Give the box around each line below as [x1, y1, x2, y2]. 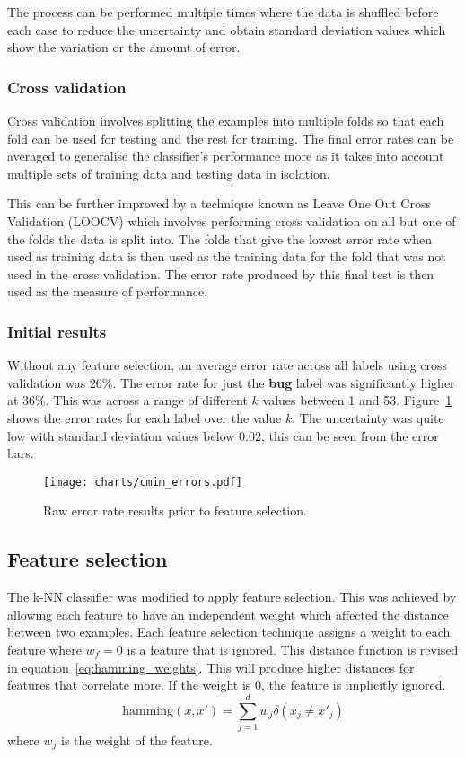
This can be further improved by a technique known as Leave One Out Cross [7, 194, 431, 213]
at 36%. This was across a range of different [7, 391, 248, 409]
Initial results [7, 320, 107, 342]
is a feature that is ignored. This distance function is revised [127, 639, 459, 658]
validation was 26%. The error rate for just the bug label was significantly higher [7, 373, 455, 392]
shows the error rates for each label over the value [7, 408, 282, 427]
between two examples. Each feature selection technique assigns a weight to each [7, 622, 451, 641]
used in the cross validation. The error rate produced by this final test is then [7, 264, 434, 283]
